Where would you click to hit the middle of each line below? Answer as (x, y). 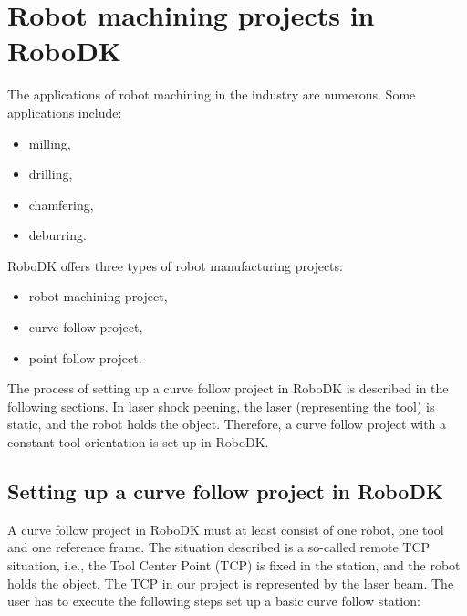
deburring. (57, 235)
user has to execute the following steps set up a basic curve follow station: (214, 601)
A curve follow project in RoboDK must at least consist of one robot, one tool (226, 529)
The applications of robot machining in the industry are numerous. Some (212, 94)
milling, (50, 143)
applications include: (65, 112)
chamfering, (61, 204)
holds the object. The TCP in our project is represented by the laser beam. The (231, 583)
